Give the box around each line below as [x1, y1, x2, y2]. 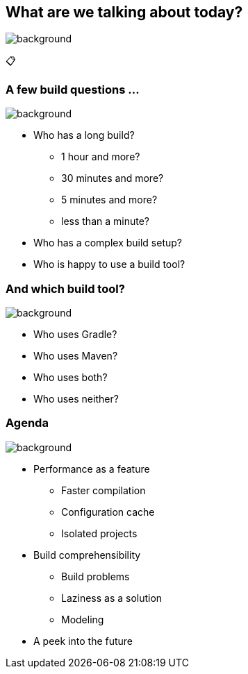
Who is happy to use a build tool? [33, 258, 185, 271]
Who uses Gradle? [33, 328, 117, 340]
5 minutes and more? [61, 194, 158, 206]
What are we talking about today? [6, 3, 243, 21]
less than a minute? [61, 215, 149, 228]
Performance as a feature [33, 462, 150, 475]
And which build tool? [6, 281, 125, 296]
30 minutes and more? [61, 172, 164, 185]
